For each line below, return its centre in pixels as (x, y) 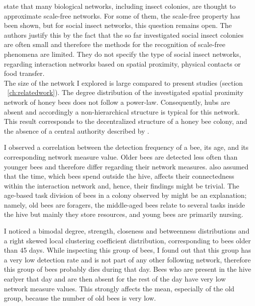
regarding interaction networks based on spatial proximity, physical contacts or (122, 63)
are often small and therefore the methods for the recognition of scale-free (115, 44)
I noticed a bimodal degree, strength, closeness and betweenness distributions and (127, 231)
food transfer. (24, 73)
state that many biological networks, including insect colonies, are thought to (120, 6)
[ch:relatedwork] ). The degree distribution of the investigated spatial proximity (126, 92)
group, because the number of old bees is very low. (80, 298)
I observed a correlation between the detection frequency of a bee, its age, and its (126, 147)
